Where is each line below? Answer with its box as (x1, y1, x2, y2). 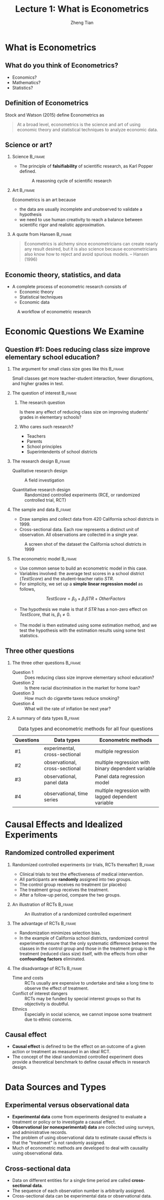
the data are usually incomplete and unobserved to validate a (19, 207, 143, 212)
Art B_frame (12, 187, 35, 193)
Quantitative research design (12, 487, 71, 493)
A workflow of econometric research (17, 309, 91, 315)
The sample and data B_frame (12, 507, 72, 512)
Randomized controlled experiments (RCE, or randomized (24, 492, 140, 498)
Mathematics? (12, 79, 41, 85)
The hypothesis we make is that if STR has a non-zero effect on (19, 606, 147, 612)
